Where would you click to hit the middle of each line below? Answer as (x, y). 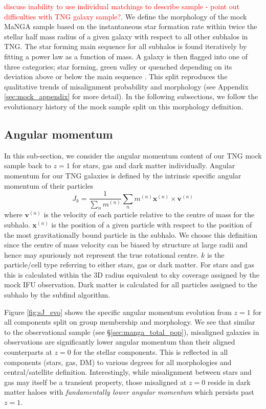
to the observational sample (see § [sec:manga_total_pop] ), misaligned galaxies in (132, 332)
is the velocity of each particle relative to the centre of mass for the (149, 214)
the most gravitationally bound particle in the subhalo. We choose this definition (131, 234)
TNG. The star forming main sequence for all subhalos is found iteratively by (126, 46)
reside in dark (229, 382)
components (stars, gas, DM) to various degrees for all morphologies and (118, 362)
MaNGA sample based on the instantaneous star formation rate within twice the (131, 26)
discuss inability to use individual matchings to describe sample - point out (122, 6)
